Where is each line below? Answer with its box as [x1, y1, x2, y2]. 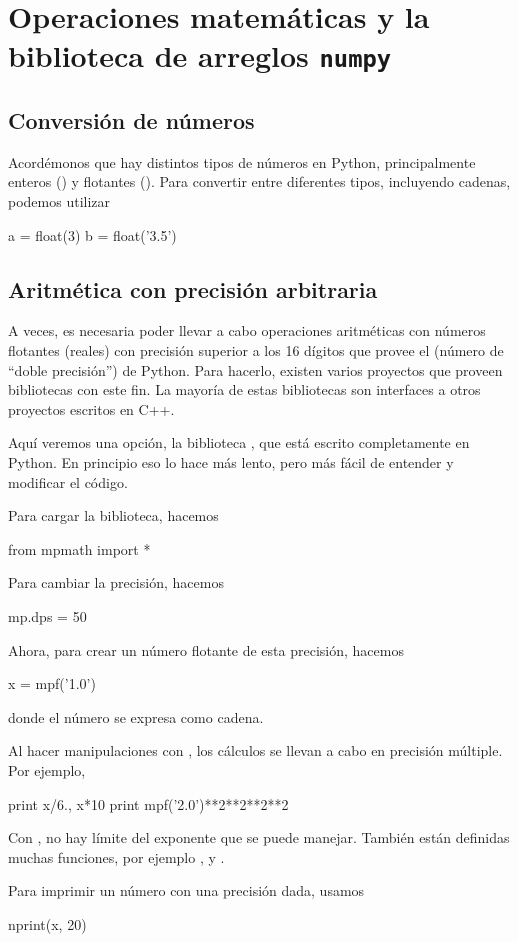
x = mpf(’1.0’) [8, 673, 96, 694]
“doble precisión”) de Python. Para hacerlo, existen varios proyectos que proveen [8, 359, 503, 380]
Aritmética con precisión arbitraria [8, 273, 378, 304]
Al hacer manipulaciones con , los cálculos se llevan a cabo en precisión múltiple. [8, 740, 503, 761]
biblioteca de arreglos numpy [8, 35, 392, 76]
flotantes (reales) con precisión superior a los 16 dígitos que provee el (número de [8, 340, 504, 361]
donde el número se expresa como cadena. [8, 706, 264, 727]
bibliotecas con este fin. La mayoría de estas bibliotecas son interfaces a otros [8, 379, 481, 400]
